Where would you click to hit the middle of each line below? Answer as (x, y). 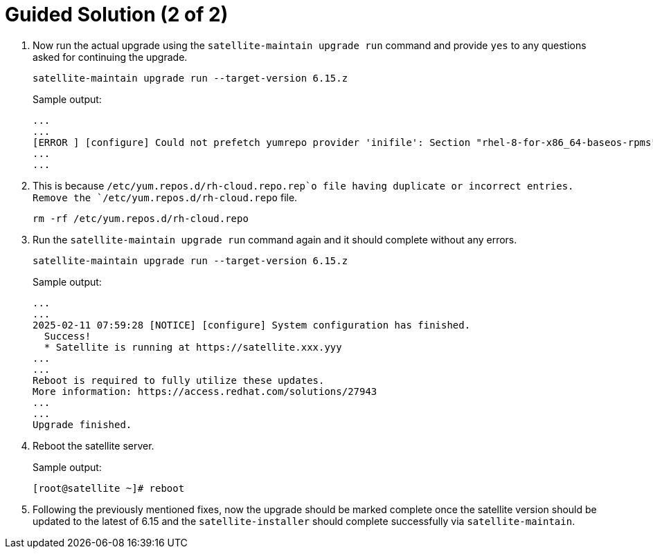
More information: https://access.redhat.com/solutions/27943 (205, 391)
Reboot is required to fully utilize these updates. (179, 380)
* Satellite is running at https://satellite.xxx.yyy (193, 347)
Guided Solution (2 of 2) (117, 15)
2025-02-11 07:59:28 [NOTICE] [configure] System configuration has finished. (252, 325)
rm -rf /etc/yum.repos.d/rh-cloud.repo (141, 218)
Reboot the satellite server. (93, 445)
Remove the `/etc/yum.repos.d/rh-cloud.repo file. (165, 197)
